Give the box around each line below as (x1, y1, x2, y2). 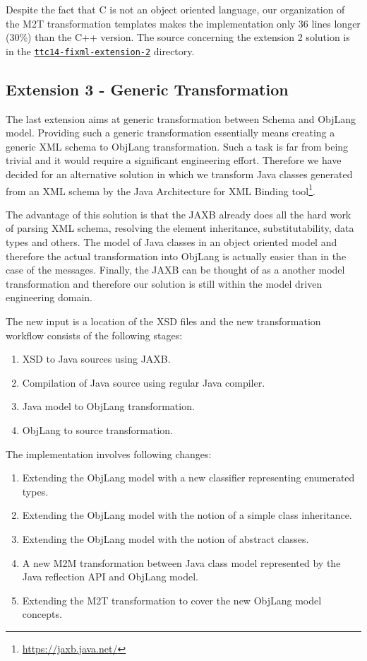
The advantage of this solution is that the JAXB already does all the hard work (6, 206, 351, 221)
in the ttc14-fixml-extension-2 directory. (6, 43, 195, 58)
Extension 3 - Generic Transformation (6, 78, 289, 100)
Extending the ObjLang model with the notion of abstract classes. (22, 531, 309, 546)
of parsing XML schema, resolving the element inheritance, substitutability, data (6, 221, 354, 235)
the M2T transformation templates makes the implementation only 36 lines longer (6, 16, 361, 30)
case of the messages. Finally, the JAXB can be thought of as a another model (6, 262, 345, 277)
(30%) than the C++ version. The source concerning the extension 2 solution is (6, 30, 350, 45)
